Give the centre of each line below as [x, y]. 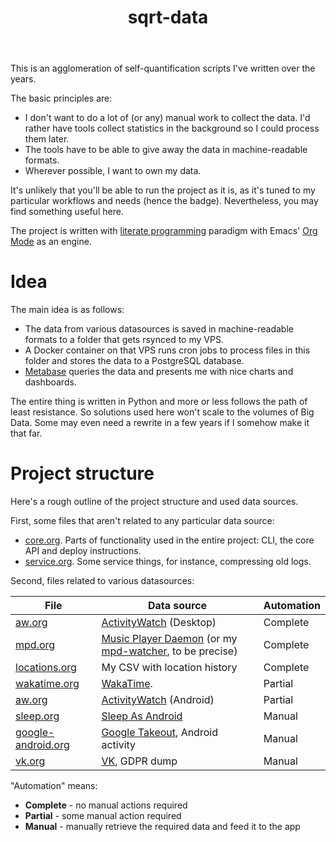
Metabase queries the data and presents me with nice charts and [159, 372]
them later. [47, 139]
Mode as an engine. [51, 242]
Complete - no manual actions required [106, 805]
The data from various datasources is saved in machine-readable [159, 329]
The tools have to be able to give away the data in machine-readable [166, 150]
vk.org [30, 761]
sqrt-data [168, 17]
